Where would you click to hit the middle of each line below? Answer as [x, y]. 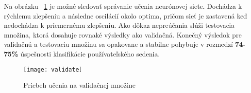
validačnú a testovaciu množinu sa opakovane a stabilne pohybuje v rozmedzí [118, 44]
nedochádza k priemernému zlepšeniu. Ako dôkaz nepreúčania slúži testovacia [119, 25]
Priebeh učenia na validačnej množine [79, 85]
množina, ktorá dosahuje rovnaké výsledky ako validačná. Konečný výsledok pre [123, 34]
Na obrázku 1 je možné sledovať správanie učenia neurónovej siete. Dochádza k [123, 6]
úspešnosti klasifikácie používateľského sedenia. [90, 53]
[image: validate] [53, 69]
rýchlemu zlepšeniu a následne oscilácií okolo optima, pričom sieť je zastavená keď [125, 15]
